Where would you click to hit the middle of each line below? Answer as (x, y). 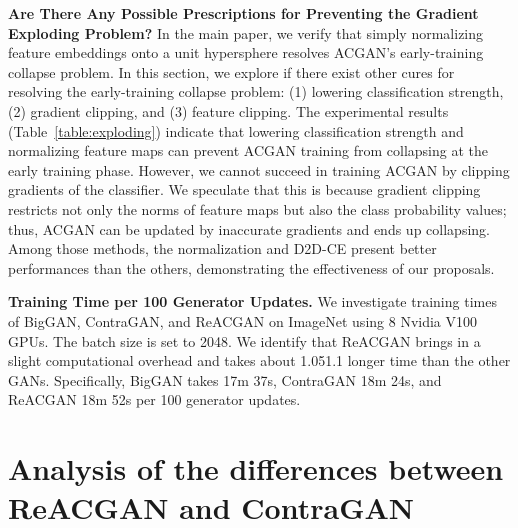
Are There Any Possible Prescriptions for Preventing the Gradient (243, 13)
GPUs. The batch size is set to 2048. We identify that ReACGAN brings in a (244, 340)
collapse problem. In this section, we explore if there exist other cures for (231, 71)
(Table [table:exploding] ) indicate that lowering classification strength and (236, 130)
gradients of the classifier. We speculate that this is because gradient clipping (244, 189)
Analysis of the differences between (256, 468)
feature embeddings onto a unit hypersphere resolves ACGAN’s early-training (246, 52)
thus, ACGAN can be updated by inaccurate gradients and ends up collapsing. (249, 228)
